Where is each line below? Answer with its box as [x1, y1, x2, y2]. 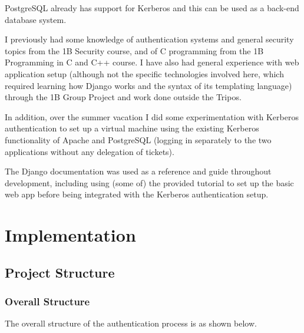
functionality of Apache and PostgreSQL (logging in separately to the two [5, 133, 272, 146]
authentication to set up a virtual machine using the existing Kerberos [5, 122, 259, 134]
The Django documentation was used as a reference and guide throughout [5, 165, 272, 177]
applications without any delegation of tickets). [5, 145, 174, 157]
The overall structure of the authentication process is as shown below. [5, 317, 257, 329]
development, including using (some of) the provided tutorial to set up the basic [5, 176, 294, 189]
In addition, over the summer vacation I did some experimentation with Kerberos [5, 110, 299, 123]
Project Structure [5, 263, 115, 281]
